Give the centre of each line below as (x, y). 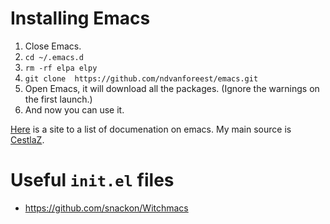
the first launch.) (58, 99)
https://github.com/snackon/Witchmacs (106, 208)
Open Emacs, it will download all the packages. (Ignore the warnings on (172, 88)
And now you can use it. (74, 109)
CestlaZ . (27, 139)
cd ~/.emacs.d (54, 57)
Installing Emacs (80, 18)
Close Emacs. (53, 46)
